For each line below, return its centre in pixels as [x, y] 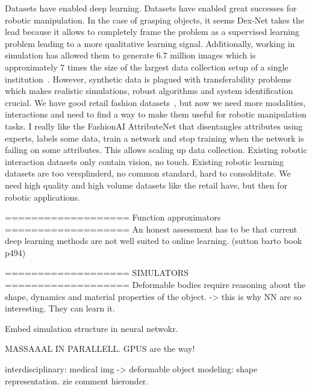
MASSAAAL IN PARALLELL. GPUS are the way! [100, 349]
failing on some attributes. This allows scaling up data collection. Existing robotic [156, 150]
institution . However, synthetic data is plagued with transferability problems [148, 79]
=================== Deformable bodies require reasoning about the [155, 285]
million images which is [213, 55]
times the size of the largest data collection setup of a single [178, 67]
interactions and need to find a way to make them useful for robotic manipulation [156, 114]
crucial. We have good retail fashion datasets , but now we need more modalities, [155, 102]
